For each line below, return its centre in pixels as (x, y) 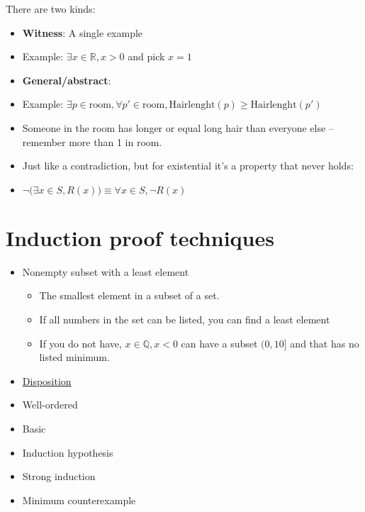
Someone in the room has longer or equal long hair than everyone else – (178, 127)
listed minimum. (74, 357)
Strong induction (59, 476)
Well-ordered (50, 405)
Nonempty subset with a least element (106, 271)
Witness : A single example (83, 32)
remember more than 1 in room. (92, 141)
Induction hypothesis (68, 452)
